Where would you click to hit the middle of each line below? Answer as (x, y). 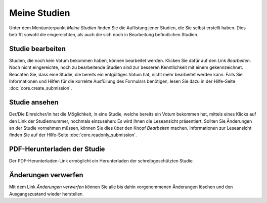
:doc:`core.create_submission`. (41, 88)
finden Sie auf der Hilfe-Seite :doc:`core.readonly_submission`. (73, 135)
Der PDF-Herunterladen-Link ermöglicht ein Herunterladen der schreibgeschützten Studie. (102, 161)
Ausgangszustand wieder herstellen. (46, 194)
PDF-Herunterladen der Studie (57, 149)
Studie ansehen (34, 102)
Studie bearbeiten (38, 49)
